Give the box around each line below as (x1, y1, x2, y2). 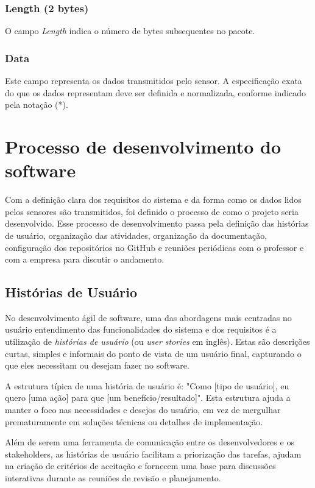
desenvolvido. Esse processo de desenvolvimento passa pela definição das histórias (5, 217, 309, 230)
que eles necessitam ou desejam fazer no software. (5, 359, 189, 372)
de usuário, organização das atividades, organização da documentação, (5, 228, 267, 241)
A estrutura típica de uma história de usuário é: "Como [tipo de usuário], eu (5, 379, 289, 392)
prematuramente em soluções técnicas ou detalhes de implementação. (5, 415, 263, 428)
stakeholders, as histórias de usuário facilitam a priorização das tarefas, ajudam (5, 447, 302, 460)
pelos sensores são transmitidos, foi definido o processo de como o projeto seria (5, 205, 299, 217)
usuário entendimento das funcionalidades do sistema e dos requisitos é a (5, 323, 277, 336)
